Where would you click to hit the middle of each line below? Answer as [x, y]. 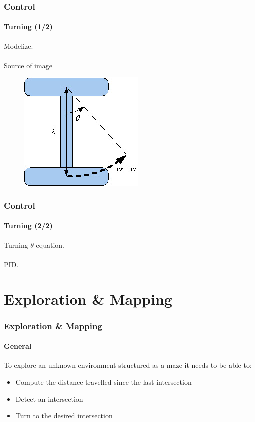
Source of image [28, 65]
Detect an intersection [49, 398]
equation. [50, 244]
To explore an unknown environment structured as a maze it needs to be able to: [128, 365]
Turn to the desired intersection [64, 415]
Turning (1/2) [28, 27]
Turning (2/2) [28, 225]
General [18, 346]
